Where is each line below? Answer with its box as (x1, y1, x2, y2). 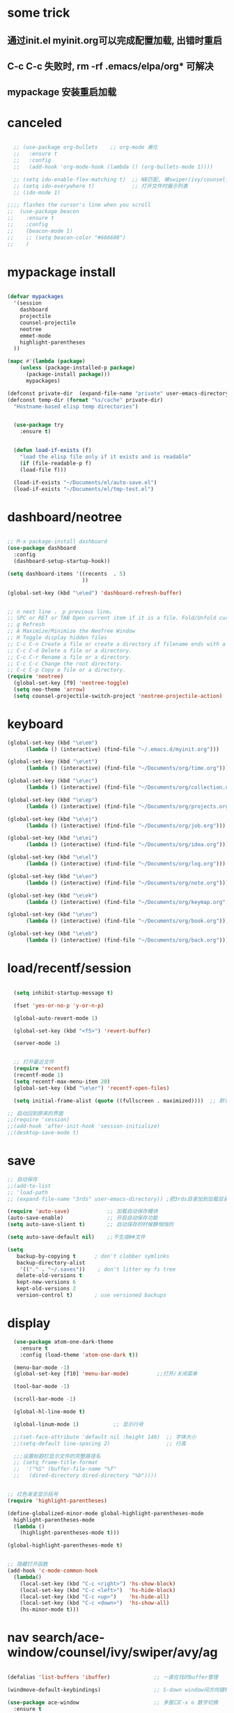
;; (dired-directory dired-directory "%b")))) (13, 1472, 157, 1479)
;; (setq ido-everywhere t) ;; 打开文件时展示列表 (13, 182, 188, 189)
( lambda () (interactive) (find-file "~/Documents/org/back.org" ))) (25, 937, 229, 944)
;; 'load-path (7, 1189, 49, 1196)
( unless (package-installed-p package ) (19, 365, 136, 372)
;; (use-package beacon (7, 208, 79, 215)
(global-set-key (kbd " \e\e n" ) (7, 873, 98, 880)
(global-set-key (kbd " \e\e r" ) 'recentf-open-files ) (13, 1084, 170, 1091)
